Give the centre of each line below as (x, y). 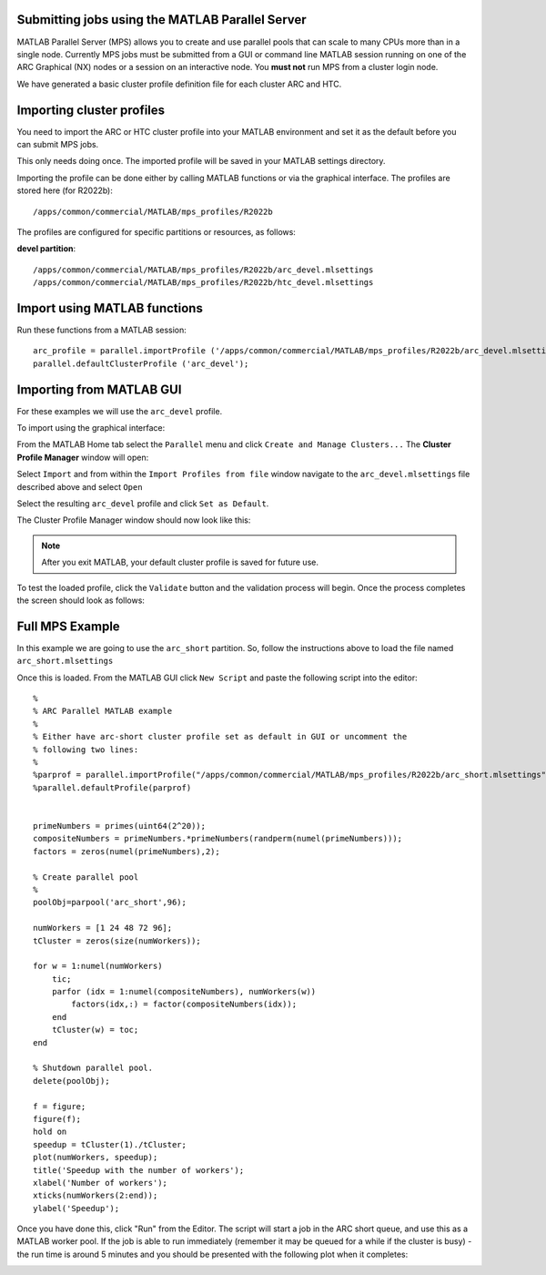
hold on (50, 1132)
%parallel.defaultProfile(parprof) (112, 787)
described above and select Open (80, 486)
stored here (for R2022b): (65, 190)
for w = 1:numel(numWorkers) (98, 966)
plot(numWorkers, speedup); (96, 1158)
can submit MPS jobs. (58, 144)
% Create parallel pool (86, 877)
